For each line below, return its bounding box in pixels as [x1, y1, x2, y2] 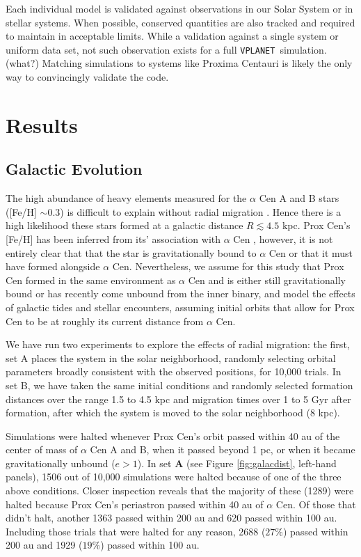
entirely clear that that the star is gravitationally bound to [6, 245, 257, 260]
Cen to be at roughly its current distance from [6, 313, 204, 328]
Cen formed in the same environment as [6, 272, 176, 287]
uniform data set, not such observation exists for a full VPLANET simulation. [6, 42, 327, 56]
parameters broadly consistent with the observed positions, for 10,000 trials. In [6, 364, 342, 379]
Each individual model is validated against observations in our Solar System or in [6, 1, 353, 15]
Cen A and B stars [259, 191, 339, 205]
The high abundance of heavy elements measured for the [6, 191, 247, 205]
